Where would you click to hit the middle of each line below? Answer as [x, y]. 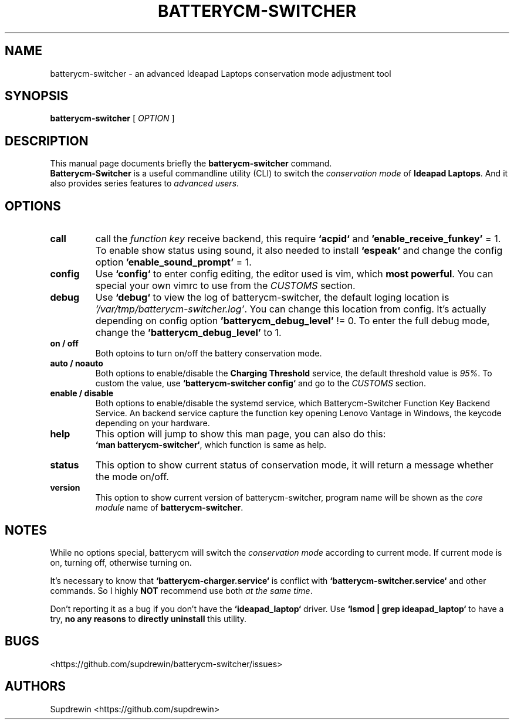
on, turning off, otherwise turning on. [121, 562]
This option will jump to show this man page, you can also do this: [241, 434]
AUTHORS [35, 686]
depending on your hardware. [153, 423]
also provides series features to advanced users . [145, 183]
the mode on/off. [132, 477]
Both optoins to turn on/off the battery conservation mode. [209, 353]
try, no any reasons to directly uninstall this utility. [148, 618]
